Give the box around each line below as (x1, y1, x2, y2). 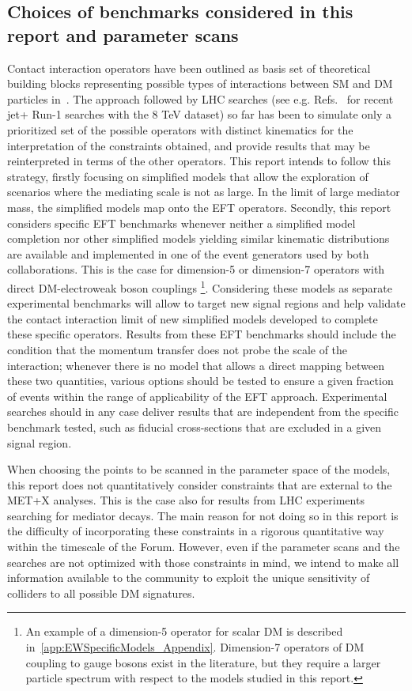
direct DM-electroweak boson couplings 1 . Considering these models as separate (7, 277, 392, 296)
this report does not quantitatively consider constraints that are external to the (7, 476, 392, 493)
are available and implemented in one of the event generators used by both (7, 245, 369, 262)
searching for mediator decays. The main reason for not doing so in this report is (7, 507, 399, 523)
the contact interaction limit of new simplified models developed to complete (7, 310, 378, 327)
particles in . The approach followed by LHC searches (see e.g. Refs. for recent (7, 90, 394, 107)
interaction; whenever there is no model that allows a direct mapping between (7, 357, 385, 373)
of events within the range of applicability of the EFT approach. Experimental (7, 387, 387, 404)
